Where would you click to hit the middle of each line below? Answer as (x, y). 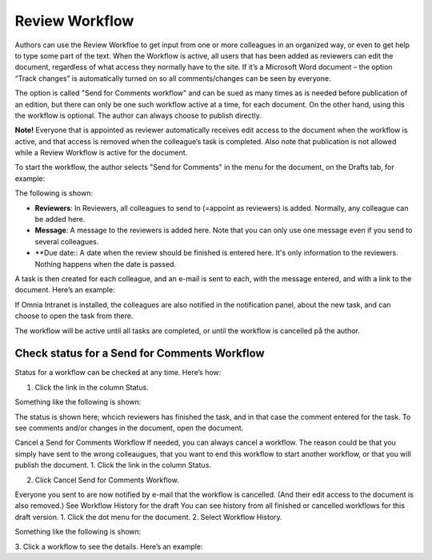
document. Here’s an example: (65, 290)
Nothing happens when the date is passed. (105, 264)
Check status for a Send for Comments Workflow (140, 354)
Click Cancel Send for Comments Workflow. (107, 480)
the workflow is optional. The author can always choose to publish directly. (138, 115)
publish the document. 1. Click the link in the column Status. (113, 465)
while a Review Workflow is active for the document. (101, 153)
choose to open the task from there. (74, 316)
